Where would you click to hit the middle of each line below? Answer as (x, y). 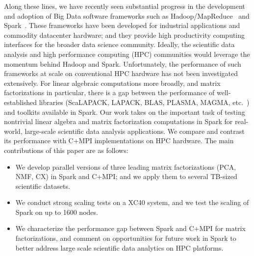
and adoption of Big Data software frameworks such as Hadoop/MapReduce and (127, 15)
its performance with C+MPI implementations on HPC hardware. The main (119, 141)
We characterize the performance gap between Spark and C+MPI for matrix (130, 228)
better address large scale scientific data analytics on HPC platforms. (119, 247)
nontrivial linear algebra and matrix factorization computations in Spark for (118, 121)
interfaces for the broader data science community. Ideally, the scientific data (119, 44)
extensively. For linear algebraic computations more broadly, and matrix (112, 83)
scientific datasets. (43, 186)
